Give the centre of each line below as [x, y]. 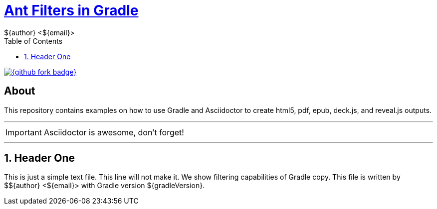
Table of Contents [33, 41]
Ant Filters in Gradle [71, 10]
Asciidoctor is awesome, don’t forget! [114, 132]
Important [24, 132]
